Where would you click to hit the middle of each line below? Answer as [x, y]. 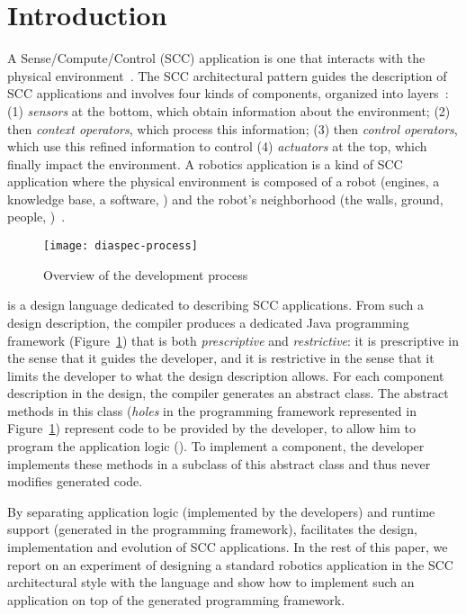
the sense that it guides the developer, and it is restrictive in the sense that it [221, 358]
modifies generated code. [75, 481]
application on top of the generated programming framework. [176, 599]
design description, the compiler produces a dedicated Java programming [208, 322]
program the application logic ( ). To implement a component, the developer [216, 446]
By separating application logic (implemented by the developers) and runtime [221, 511]
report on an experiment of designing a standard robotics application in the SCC [230, 564]
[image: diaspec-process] [121, 246]
